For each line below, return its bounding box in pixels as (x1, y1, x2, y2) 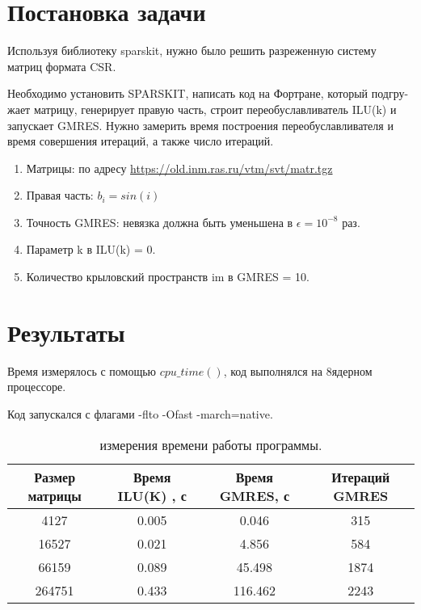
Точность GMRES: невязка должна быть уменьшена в (26, 213, 293, 230)
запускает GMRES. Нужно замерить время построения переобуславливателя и (7, 116, 394, 133)
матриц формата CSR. (7, 57, 116, 74)
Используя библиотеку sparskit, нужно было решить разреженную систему (7, 42, 377, 59)
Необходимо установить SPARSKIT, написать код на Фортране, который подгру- (7, 85, 409, 102)
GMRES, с (219, 486, 290, 505)
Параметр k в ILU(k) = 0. (26, 241, 156, 258)
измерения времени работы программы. (99, 435, 322, 454)
